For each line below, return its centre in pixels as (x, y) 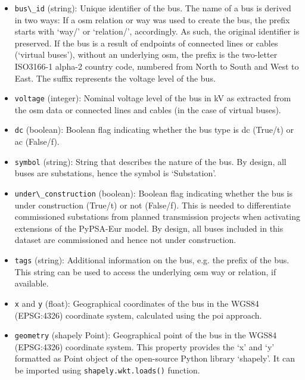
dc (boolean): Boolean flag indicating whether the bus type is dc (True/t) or (154, 130)
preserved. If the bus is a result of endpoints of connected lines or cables (146, 43)
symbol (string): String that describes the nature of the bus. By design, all (150, 161)
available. (32, 283)
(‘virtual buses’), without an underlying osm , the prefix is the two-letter (146, 54)
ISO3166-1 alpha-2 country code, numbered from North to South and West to (157, 66)
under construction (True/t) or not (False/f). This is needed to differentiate (152, 205)
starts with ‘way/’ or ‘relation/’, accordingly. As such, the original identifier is (157, 31)
